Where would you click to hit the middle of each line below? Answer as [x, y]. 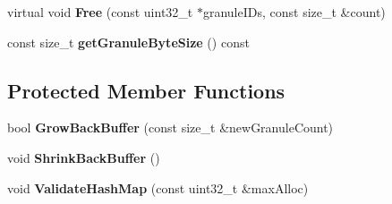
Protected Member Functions [146, 90]
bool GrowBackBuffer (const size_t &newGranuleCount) [170, 127]
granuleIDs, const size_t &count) [294, 12]
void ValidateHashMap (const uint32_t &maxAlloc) [158, 187]
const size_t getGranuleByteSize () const [128, 42]
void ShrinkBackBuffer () [84, 157]
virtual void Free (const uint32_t [100, 12]
